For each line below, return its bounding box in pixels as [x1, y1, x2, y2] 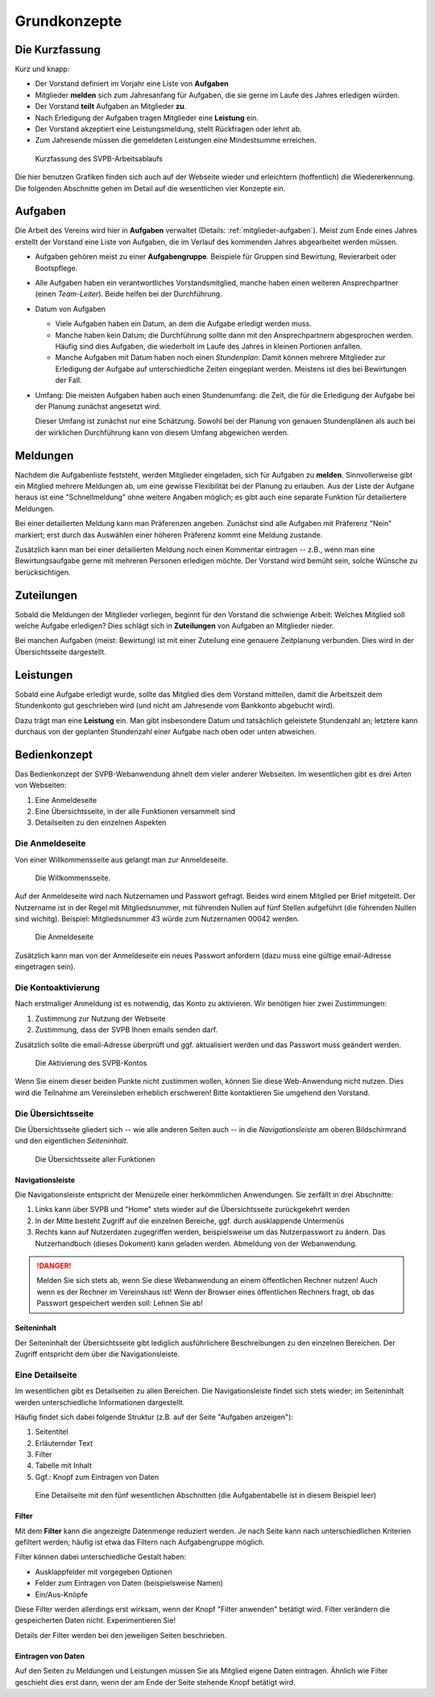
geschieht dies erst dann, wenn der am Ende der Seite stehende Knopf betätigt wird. [14, 1677, 296, 1687]
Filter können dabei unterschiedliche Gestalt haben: [14, 1552, 187, 1561]
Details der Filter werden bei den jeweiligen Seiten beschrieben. [14, 1630, 227, 1640]
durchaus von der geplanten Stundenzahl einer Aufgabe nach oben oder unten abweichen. [14, 726, 317, 736]
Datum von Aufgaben [35, 303, 106, 314]
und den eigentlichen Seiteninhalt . [14, 1136, 129, 1146]
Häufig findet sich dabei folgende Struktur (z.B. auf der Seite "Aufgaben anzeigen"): [14, 1412, 294, 1422]
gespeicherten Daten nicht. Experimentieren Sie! [14, 1615, 176, 1625]
